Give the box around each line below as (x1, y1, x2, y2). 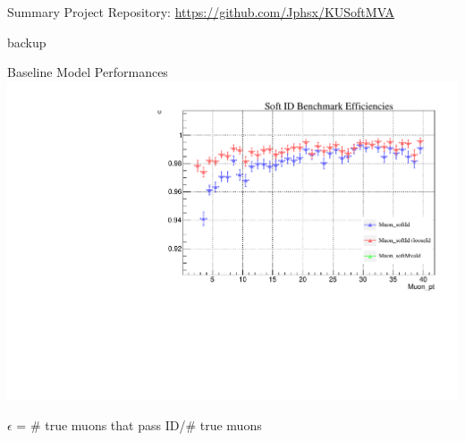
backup (7, 32, 46, 51)
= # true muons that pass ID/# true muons (16, 415, 262, 434)
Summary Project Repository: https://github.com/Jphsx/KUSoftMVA (7, 3, 395, 21)
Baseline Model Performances (7, 63, 168, 81)
